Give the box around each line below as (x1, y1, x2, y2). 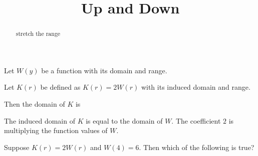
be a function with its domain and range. (41, 65, 167, 75)
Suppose (4, 142, 30, 152)
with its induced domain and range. (141, 82, 250, 92)
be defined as (40, 82, 81, 92)
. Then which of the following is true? (139, 142, 254, 152)
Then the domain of (4, 99, 65, 109)
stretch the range (16, 29, 61, 38)
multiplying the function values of (4, 125, 108, 136)
